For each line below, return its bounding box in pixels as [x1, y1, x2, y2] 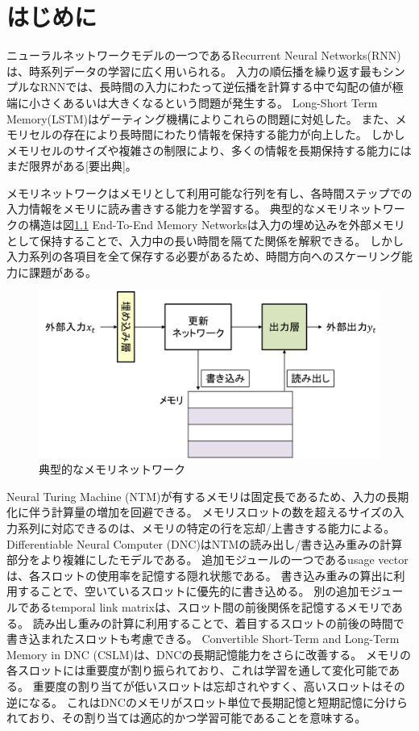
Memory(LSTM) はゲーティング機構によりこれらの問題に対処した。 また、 [6, 110, 396, 127]
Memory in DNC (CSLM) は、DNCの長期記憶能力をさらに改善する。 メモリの [6, 645, 411, 662]
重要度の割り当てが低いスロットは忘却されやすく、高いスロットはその [32, 677, 405, 694]
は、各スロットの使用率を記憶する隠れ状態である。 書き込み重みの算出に [6, 566, 394, 583]
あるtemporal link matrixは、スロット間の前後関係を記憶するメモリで [28, 598, 392, 615]
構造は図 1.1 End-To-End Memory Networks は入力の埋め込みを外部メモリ [28, 216, 405, 233]
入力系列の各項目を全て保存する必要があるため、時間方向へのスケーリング [6, 248, 401, 265]
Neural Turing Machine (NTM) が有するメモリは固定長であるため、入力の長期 [6, 487, 409, 504]
